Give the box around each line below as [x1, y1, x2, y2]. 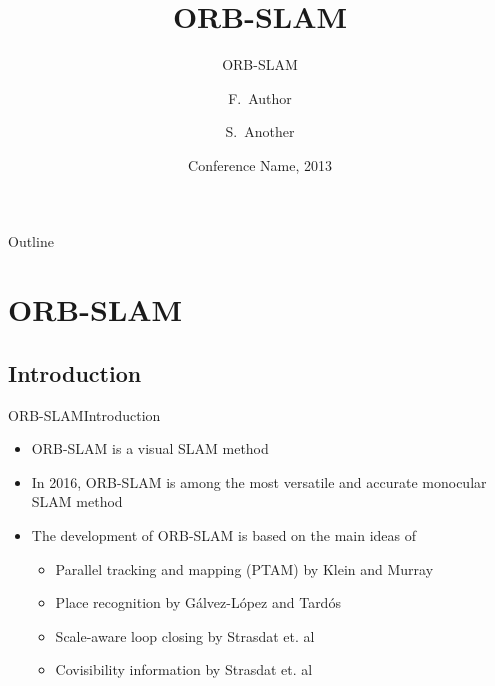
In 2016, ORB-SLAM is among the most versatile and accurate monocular [31, 471, 487, 492]
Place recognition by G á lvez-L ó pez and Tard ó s [55, 592, 341, 613]
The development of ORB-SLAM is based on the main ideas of [31, 525, 417, 546]
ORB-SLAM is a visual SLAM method [31, 438, 269, 459]
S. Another [225, 121, 295, 142]
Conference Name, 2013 [188, 154, 332, 175]
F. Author [228, 87, 292, 108]
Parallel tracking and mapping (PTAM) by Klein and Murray [55, 558, 434, 579]
